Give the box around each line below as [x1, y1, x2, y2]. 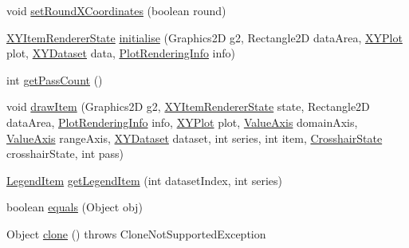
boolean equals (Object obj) [6, 199, 143, 215]
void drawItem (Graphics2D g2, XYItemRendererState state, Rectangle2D [6, 98, 370, 115]
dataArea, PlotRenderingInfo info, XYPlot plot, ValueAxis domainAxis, [6, 113, 358, 130]
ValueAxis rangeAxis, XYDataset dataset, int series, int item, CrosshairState [6, 129, 383, 146]
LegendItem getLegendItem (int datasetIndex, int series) [6, 171, 282, 188]
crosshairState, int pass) [6, 145, 124, 162]
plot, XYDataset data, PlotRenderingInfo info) [6, 45, 236, 61]
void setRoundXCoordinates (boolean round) [6, 2, 226, 18]
